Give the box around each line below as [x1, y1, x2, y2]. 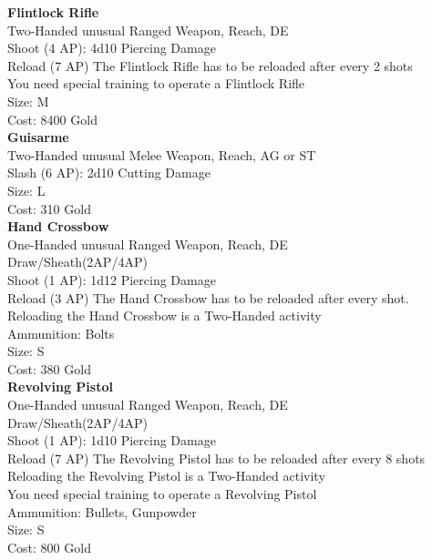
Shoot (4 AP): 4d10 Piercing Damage [7, 38, 216, 57]
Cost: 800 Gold [7, 537, 91, 556]
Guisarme [7, 127, 69, 147]
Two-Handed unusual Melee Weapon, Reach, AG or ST [7, 145, 316, 164]
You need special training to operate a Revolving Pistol [7, 484, 317, 504]
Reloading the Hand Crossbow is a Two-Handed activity [7, 306, 322, 325]
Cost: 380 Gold [7, 359, 91, 378]
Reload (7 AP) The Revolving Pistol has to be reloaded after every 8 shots [7, 448, 426, 467]
